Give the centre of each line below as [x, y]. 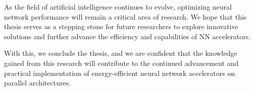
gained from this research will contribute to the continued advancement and [121, 63]
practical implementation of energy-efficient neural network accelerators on [120, 73]
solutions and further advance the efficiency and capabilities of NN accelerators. [128, 36]
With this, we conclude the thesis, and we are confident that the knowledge [121, 53]
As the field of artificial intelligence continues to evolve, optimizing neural [118, 7]
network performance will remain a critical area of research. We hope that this [125, 16]
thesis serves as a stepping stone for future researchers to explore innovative [121, 26]
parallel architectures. [38, 83]
